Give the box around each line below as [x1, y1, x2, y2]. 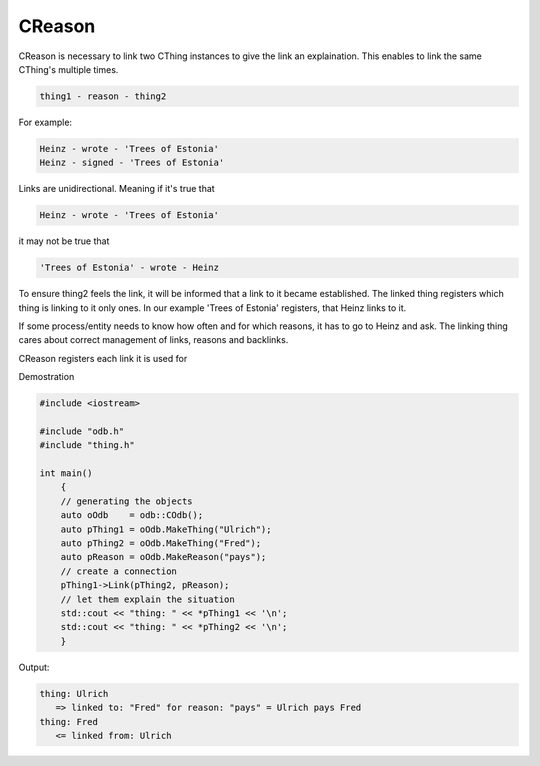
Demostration [18, 371, 75, 383]
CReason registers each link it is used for [18, 352, 188, 364]
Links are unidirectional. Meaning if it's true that [18, 183, 215, 195]
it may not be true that [18, 235, 110, 247]
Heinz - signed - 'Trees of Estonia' [39, 157, 225, 169]
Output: [18, 661, 50, 673]
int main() [39, 468, 93, 479]
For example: [18, 116, 73, 128]
